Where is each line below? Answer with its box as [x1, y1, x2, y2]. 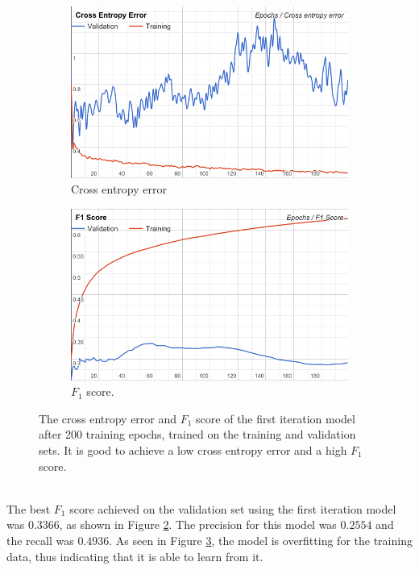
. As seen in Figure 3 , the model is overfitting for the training [109, 531, 413, 548]
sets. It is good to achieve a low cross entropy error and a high [39, 441, 347, 458]
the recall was [6, 531, 74, 548]
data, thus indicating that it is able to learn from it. [6, 547, 263, 564]
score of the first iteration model [196, 410, 355, 426]
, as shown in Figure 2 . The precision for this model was [59, 516, 337, 533]
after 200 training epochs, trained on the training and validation [39, 426, 356, 443]
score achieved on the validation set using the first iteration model [69, 500, 396, 517]
